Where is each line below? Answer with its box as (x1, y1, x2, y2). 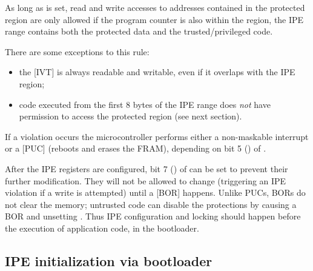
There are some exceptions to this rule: (5, 45, 150, 58)
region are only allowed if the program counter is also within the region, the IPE (5, 13, 304, 25)
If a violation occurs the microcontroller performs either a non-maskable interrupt (5, 130, 309, 142)
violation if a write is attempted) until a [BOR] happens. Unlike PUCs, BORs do (5, 186, 306, 199)
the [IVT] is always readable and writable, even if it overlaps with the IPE (19, 65, 295, 78)
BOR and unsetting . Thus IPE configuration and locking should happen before (5, 210, 301, 222)
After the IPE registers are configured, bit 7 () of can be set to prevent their (5, 162, 288, 175)
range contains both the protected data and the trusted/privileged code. (5, 25, 273, 38)
